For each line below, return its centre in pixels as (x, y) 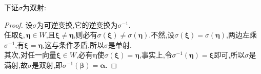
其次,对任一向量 (30, 55)
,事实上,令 (156, 55)
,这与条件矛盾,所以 (73, 44)
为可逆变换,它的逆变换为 (77, 24)
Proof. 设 (18, 24)
